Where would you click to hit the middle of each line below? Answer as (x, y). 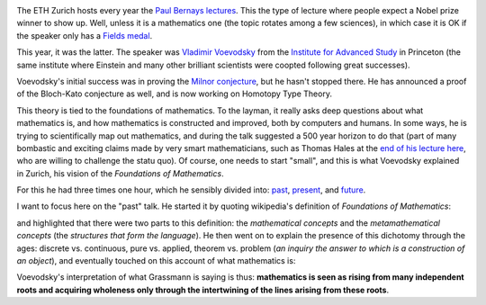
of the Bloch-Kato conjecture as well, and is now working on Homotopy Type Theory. (175, 94)
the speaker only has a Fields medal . (85, 35)
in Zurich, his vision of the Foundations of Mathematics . (120, 173)
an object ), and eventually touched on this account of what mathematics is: (156, 261)
